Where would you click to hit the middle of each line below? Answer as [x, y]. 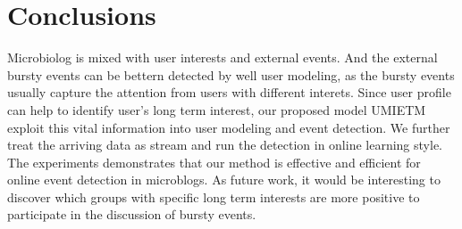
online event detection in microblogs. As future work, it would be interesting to [224, 180]
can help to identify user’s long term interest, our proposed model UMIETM [217, 109]
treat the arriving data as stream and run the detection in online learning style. [225, 145]
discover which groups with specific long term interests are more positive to [214, 196]
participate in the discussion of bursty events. [132, 214]
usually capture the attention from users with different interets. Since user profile [229, 92]
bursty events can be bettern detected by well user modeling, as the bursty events [231, 74]
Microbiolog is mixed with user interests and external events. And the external [223, 57]
